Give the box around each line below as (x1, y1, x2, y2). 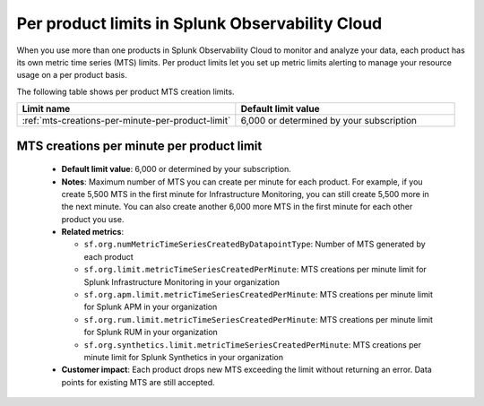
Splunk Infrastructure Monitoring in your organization (83, 276, 280, 287)
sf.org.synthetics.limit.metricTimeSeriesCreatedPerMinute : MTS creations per (83, 339, 421, 350)
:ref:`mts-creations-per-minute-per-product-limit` (22, 115, 231, 127)
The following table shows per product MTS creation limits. (16, 86, 235, 97)
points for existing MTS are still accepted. (61, 376, 215, 387)
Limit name (22, 103, 71, 116)
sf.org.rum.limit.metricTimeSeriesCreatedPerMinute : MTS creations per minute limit (83, 314, 434, 324)
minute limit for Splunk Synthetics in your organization (83, 351, 284, 362)
